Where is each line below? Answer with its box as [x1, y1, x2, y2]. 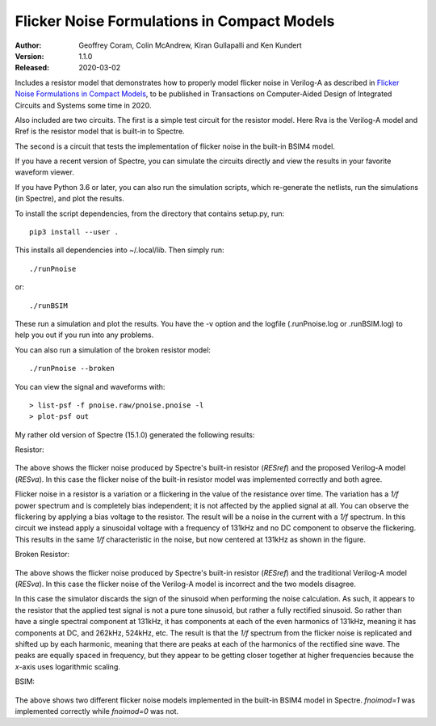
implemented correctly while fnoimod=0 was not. [15, 706, 179, 715]
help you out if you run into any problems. [15, 330, 154, 340]
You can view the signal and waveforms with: [15, 382, 166, 391]
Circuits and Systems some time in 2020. [15, 100, 152, 110]
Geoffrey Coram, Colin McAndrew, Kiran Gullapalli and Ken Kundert [78, 40, 302, 50]
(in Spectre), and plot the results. [15, 194, 124, 204]
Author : [15, 40, 42, 50]
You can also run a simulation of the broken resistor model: [15, 344, 212, 355]
